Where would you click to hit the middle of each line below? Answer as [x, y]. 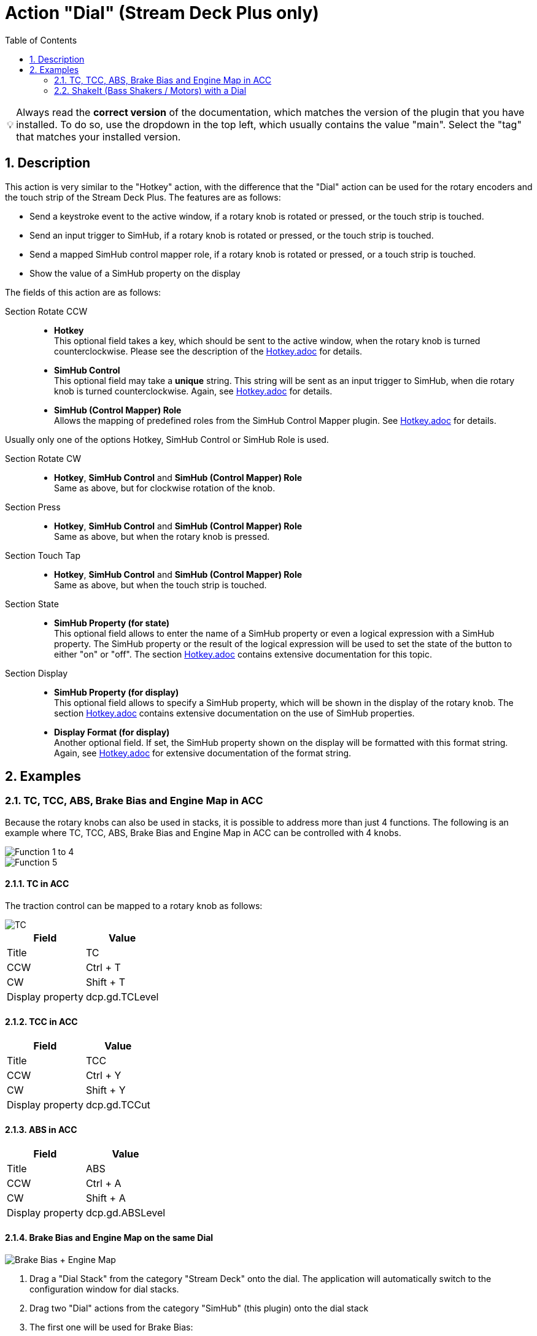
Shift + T [105, 982]
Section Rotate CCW [46, 311]
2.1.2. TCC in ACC [41, 1021]
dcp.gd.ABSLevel [126, 1213]
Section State [32, 604]
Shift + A [106, 1198]
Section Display [37, 673]
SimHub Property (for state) [112, 623]
